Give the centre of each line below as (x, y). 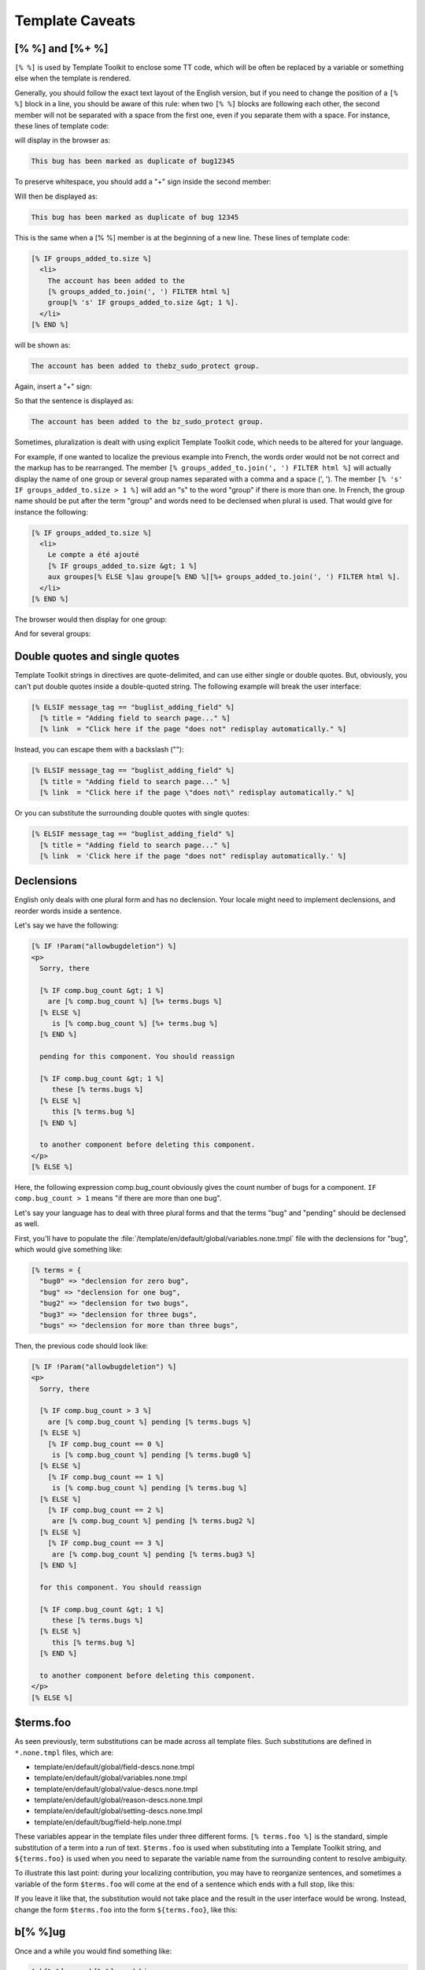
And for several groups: (53, 634)
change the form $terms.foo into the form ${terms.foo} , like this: (126, 1909)
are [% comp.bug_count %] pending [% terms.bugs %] (150, 1422)
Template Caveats (75, 20)
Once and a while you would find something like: (93, 1951)
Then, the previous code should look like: (81, 1346)
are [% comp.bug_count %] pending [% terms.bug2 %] (153, 1521)
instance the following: (51, 511)
